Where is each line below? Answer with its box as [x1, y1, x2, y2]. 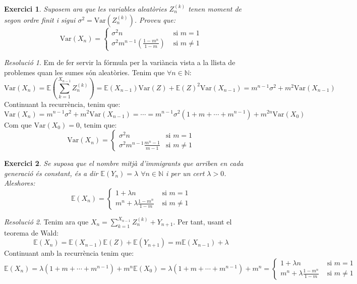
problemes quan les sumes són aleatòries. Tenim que [4, 67, 165, 77]
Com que [4, 119, 32, 130]
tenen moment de [188, 4, 242, 14]
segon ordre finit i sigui [4, 14, 76, 25]
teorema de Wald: [4, 227, 59, 238]
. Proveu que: [134, 14, 176, 25]
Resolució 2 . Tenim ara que [4, 216, 89, 226]
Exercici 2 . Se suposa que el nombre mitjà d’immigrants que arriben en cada [4, 158, 244, 168]
